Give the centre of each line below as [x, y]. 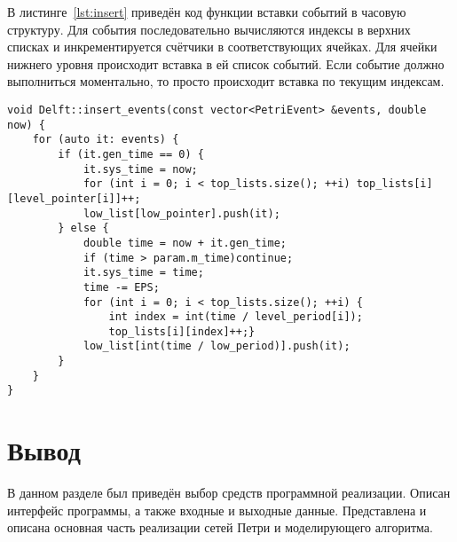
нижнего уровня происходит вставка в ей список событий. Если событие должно [226, 63]
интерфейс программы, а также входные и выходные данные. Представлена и [217, 510]
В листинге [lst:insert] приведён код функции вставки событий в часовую [207, 12]
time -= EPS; [121, 287]
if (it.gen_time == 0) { [131, 154]
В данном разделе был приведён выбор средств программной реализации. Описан [229, 493]
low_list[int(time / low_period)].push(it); [217, 346]
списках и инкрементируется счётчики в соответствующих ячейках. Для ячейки [222, 47]
